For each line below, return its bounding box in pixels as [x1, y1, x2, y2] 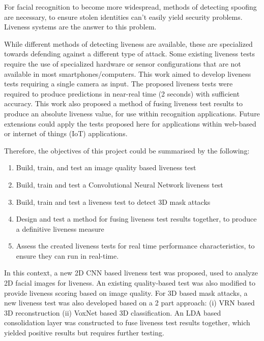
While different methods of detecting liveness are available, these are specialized [4, 38, 253, 49]
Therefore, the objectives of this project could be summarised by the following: [4, 145, 250, 156]
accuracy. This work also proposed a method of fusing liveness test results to [4, 98, 243, 109]
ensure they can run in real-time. [16, 250, 119, 261]
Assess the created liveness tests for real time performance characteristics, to [16, 240, 255, 251]
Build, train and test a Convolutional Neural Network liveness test [16, 179, 223, 190]
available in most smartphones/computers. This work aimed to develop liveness [4, 68, 251, 79]
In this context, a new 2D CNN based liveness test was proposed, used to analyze [4, 267, 258, 278]
